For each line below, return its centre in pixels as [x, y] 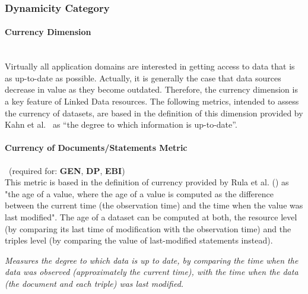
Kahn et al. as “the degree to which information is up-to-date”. [121, 124]
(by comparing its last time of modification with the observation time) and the [148, 228]
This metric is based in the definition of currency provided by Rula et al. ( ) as [147, 182]
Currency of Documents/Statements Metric [96, 148]
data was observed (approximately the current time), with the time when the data [152, 272]
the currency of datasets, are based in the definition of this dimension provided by [154, 113]
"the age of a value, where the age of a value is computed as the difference [139, 193]
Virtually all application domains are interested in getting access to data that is [150, 66]
